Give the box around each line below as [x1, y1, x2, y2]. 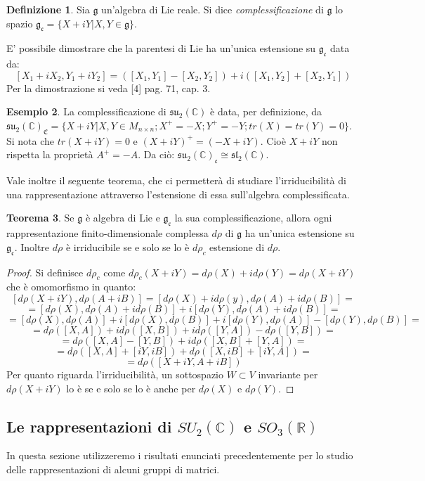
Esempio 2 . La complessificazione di [6, 104, 166, 119]
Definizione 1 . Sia [6, 2, 90, 16]
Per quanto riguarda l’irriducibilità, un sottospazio [6, 366, 224, 381]
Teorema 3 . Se [6, 210, 74, 225]
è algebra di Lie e [85, 210, 160, 225]
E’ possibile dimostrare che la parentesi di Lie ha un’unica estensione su [6, 41, 316, 56]
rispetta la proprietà [6, 147, 93, 162]
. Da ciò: [138, 147, 175, 162]
